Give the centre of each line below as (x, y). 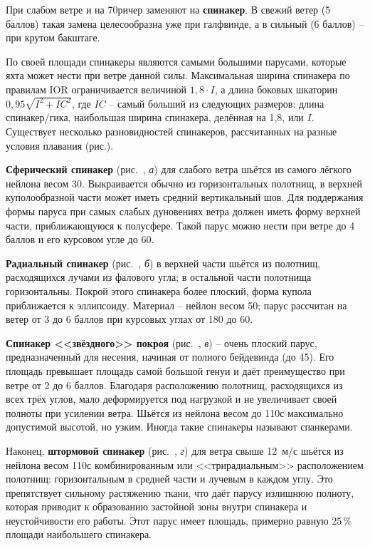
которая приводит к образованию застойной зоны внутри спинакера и (157, 506)
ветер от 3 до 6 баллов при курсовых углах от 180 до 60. (129, 319)
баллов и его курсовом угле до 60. (80, 239)
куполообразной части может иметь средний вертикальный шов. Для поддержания (185, 197)
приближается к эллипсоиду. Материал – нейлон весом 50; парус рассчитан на (176, 305)
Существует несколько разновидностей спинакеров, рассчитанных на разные (171, 132)
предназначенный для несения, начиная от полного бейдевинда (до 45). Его (170, 357)
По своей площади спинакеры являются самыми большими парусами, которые (176, 61)
